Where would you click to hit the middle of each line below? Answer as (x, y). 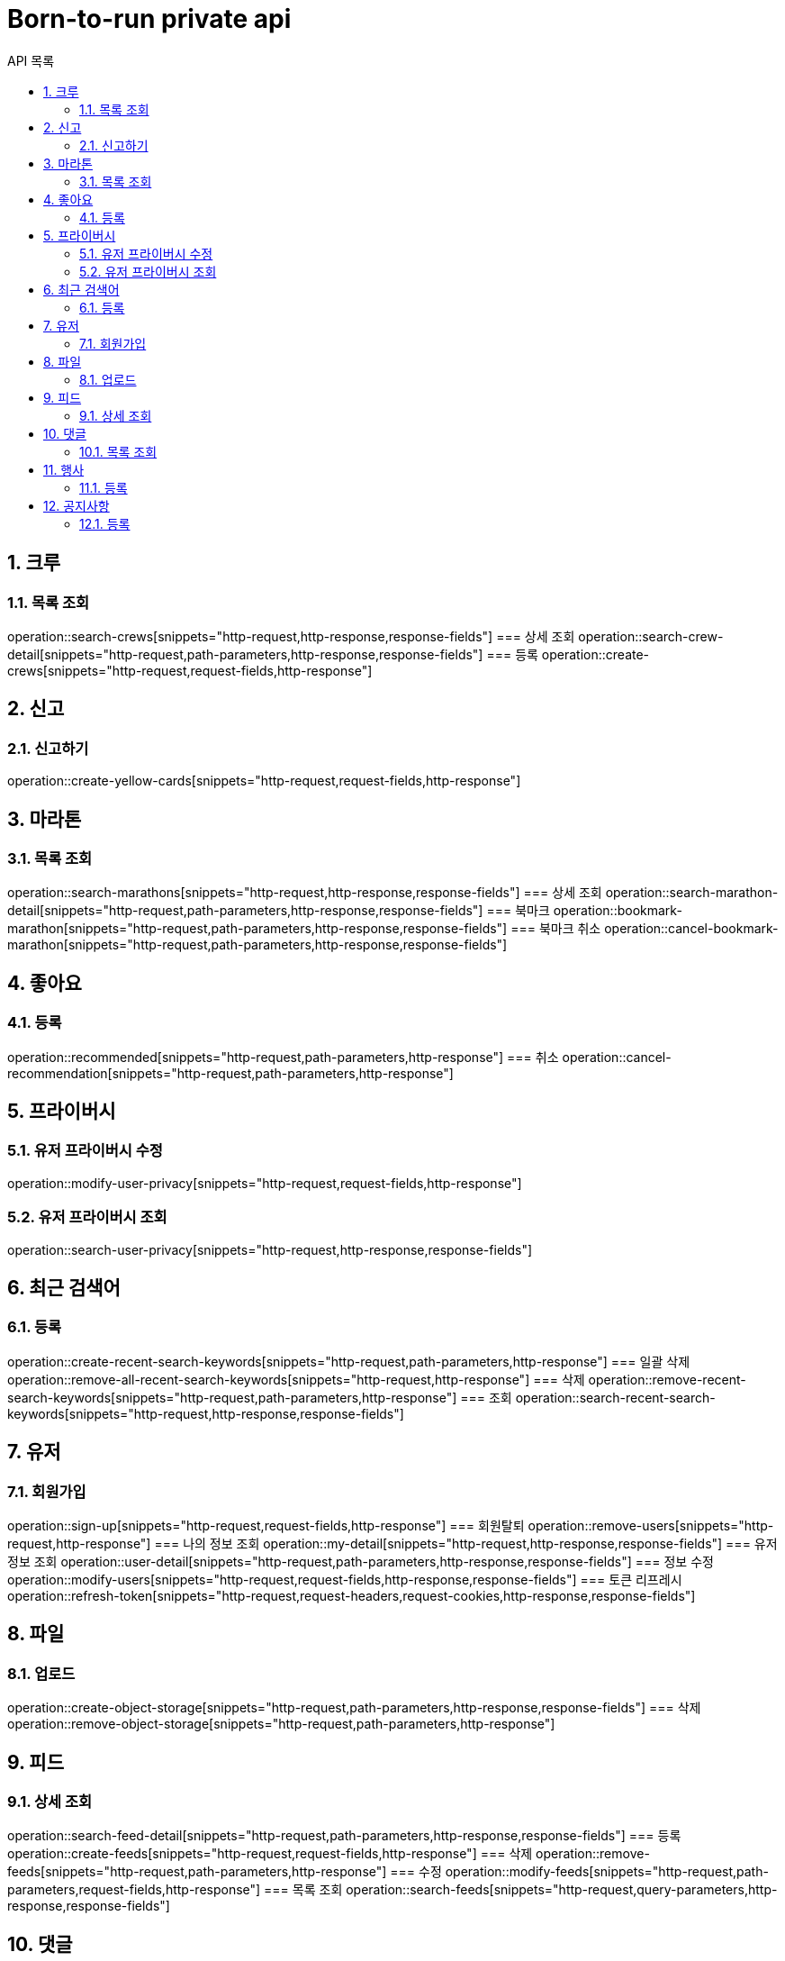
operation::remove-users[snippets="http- (651, 1526)
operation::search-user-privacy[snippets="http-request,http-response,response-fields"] (270, 1249)
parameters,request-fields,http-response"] (134, 1890)
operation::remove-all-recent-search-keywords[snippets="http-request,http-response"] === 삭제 (296, 1379)
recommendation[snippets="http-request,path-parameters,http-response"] (230, 1073)
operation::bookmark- (618, 911)
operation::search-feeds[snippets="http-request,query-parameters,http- (562, 1890)
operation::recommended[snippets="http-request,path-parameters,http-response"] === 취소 (283, 1057)
